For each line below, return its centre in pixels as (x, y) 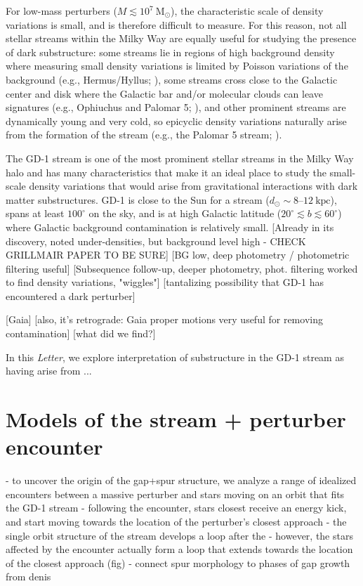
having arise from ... (49, 371)
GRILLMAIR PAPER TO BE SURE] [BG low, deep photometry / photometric (178, 255)
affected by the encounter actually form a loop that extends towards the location (179, 549)
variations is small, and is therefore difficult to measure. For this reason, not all (176, 24)
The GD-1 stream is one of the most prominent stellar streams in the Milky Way (180, 158)
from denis (28, 577)
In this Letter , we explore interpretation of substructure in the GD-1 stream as (175, 357)
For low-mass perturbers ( (61, 11)
